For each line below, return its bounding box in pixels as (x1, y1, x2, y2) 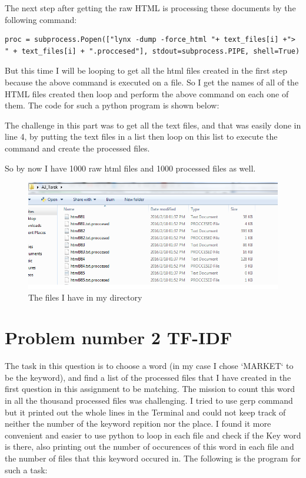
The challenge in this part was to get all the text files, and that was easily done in (5, 118, 301, 131)
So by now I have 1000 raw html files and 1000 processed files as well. (5, 161, 256, 174)
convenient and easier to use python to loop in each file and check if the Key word (5, 428, 301, 441)
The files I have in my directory (28, 291, 142, 303)
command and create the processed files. (5, 141, 150, 154)
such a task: (5, 463, 48, 476)
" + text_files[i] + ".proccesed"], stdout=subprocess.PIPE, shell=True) (5, 47, 300, 55)
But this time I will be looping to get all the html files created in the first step (5, 64, 288, 77)
